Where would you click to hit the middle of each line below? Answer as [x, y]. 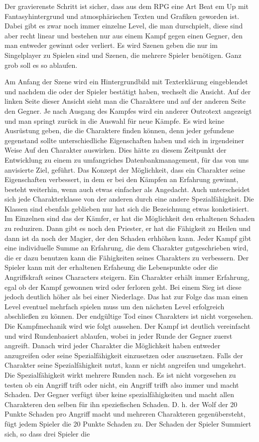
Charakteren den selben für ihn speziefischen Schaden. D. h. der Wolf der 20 [121, 404]
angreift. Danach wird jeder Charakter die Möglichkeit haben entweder [113, 345]
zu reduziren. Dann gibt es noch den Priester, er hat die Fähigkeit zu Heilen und [128, 228]
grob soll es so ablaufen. [41, 65]
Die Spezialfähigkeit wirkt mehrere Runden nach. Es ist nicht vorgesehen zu [120, 374]
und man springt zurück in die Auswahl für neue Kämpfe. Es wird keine [115, 120]
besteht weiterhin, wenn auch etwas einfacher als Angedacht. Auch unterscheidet [127, 189]
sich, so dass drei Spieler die [47, 433]
